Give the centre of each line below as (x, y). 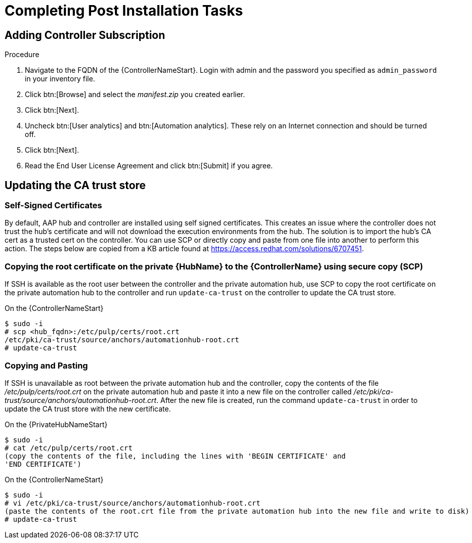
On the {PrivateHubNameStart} (56, 424)
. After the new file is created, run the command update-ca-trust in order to (287, 400)
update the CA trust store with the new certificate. (88, 409)
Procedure (22, 55)
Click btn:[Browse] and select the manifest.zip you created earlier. (135, 95)
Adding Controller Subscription (85, 35)
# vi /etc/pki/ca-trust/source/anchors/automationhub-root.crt (133, 503)
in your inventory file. (60, 79)
